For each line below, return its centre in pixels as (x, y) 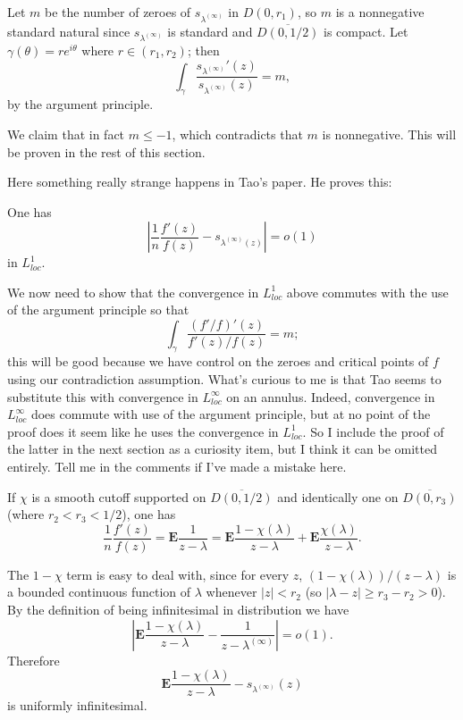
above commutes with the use (367, 292)
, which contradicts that (237, 134)
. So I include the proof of (373, 431)
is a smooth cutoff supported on (119, 496)
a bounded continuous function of (99, 592)
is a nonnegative (380, 12)
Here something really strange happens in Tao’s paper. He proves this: (200, 182)
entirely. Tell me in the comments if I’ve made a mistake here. (177, 466)
